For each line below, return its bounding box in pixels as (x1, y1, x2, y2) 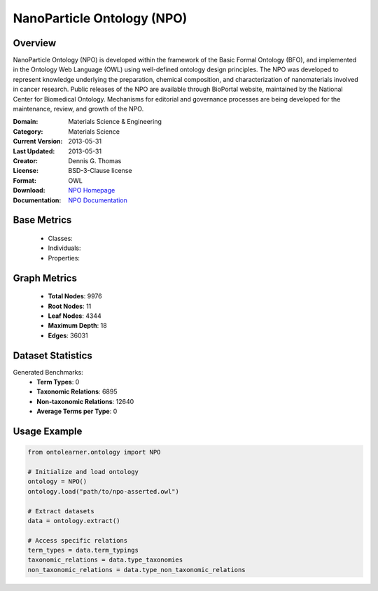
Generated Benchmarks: (13, 368, 83, 376)
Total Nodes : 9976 (48, 292, 102, 300)
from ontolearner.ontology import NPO (27, 448, 161, 457)
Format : (13, 176, 36, 185)
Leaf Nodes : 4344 (48, 312, 101, 320)
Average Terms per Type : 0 (36, 407, 118, 416)
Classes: (48, 234, 73, 242)
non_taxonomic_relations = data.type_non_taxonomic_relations (27, 566, 246, 573)
